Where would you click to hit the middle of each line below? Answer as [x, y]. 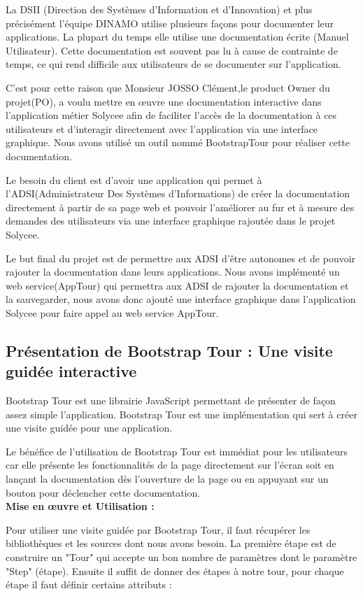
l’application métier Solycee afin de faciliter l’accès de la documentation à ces [171, 115]
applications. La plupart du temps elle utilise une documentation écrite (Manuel [177, 37]
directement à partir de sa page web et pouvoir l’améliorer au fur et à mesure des [180, 207]
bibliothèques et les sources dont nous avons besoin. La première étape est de [171, 543]
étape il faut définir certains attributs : [89, 584]
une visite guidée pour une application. [89, 428]
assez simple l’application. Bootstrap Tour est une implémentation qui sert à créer [181, 414]
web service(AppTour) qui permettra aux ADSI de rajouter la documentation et [177, 285]
